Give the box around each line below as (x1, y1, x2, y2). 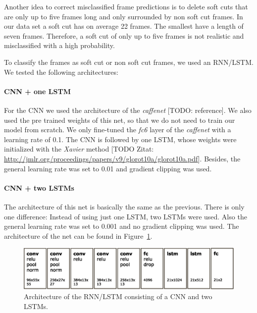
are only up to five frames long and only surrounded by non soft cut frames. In (4, 11, 243, 21)
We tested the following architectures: (4, 66, 118, 77)
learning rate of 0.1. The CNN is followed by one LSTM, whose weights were (4, 134, 237, 144)
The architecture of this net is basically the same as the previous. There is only (4, 201, 245, 211)
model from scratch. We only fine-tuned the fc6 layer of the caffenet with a (4, 124, 231, 135)
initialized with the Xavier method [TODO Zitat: (4, 144, 154, 154)
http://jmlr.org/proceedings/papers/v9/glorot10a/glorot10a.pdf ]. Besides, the (4, 153, 241, 163)
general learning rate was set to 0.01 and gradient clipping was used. (4, 163, 212, 173)
